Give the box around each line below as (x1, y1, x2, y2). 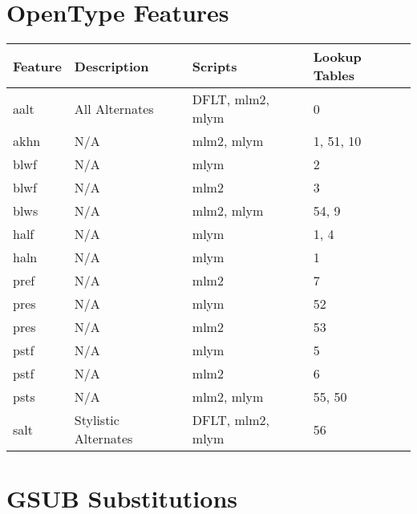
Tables (313, 66, 354, 85)
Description (74, 56, 149, 75)
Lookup (313, 47, 362, 67)
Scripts (192, 56, 237, 75)
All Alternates (74, 99, 154, 118)
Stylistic (74, 411, 119, 430)
